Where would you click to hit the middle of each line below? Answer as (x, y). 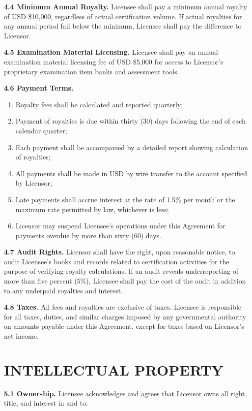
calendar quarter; (41, 130)
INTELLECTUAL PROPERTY (114, 369)
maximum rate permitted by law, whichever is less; (92, 209)
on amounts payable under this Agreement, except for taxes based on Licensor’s (124, 326)
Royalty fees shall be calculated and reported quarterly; (99, 104)
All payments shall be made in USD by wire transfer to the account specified (131, 173)
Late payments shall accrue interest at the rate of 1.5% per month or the (125, 199)
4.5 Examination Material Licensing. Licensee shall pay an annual (111, 52)
